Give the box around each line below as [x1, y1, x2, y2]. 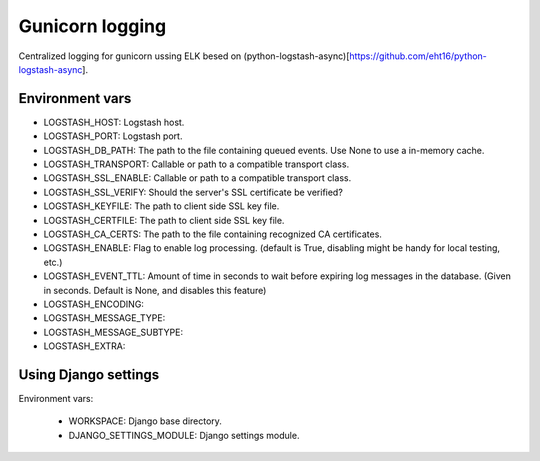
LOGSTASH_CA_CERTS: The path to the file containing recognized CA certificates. [43, 228, 382, 240]
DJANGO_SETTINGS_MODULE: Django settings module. [68, 429, 300, 441]
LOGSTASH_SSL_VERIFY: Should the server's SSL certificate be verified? [43, 186, 344, 198]
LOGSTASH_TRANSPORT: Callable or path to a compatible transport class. [43, 158, 350, 170]
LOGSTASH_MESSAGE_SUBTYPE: [43, 326, 184, 338]
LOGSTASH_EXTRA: [43, 340, 126, 352]
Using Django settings [18, 366, 160, 383]
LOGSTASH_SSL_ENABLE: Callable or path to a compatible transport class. [43, 172, 352, 184]
